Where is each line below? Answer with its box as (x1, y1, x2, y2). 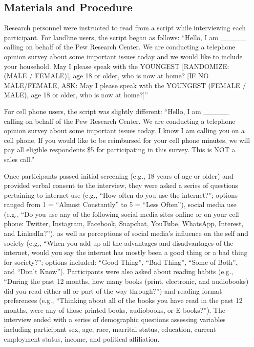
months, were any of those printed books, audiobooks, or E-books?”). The (4, 304, 225, 315)
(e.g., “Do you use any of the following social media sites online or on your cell (4, 208, 239, 219)
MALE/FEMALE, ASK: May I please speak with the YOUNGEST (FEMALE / (4, 80, 246, 90)
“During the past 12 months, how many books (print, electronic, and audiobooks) (4, 276, 249, 286)
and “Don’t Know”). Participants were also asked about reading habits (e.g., (4, 266, 233, 277)
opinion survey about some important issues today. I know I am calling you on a (4, 125, 245, 136)
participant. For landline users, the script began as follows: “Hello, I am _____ (4, 32, 247, 42)
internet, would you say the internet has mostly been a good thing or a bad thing (4, 247, 248, 257)
